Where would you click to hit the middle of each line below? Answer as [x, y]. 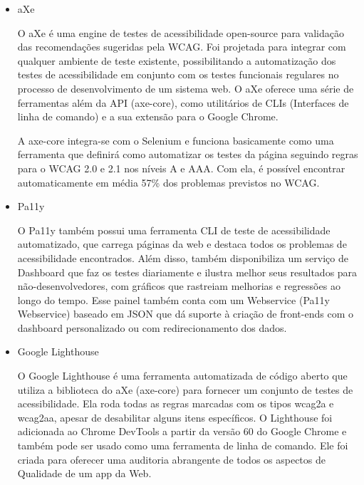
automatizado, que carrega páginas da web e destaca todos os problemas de [182, 244]
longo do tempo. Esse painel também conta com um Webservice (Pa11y [173, 299]
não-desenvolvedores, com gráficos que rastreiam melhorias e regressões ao [179, 286]
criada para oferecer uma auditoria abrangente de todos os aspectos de [171, 459]
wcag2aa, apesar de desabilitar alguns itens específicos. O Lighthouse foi [175, 417]
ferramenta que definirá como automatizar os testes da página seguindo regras [188, 154]
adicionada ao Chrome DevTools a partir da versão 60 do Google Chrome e [182, 431]
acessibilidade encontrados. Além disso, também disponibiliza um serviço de [183, 257]
